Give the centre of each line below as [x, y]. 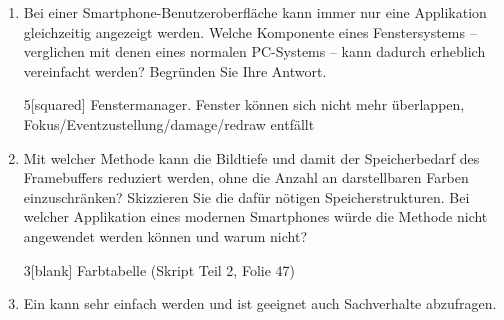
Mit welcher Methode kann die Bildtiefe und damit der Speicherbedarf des [251, 157]
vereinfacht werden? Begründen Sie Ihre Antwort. [175, 70]
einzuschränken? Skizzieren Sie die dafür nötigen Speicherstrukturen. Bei [246, 196]
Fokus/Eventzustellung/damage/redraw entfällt [169, 123]
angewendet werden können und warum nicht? [165, 235]
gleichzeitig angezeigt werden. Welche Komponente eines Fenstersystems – [250, 31]
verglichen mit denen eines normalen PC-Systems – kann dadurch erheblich [254, 51]
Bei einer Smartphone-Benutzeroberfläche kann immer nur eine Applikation [255, 12]
